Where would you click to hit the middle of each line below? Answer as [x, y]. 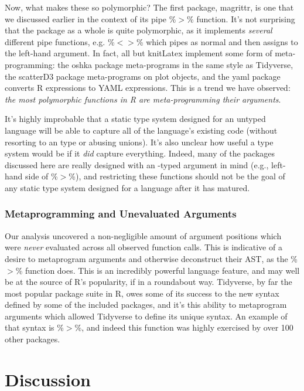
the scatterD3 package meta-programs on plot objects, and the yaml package [143, 76]
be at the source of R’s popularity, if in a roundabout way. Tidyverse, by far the [148, 282]
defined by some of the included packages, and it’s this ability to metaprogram [146, 305]
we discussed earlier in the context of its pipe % [90, 18]
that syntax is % [34, 327]
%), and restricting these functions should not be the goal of [177, 176]
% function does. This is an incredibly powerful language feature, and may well [158, 270]
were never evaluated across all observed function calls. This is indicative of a [144, 247]
